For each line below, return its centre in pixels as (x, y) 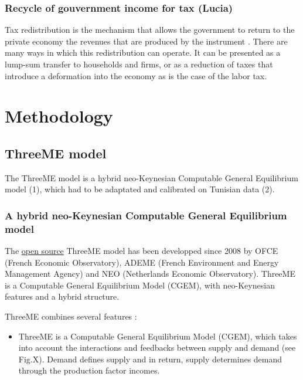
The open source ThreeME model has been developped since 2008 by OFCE (142, 251)
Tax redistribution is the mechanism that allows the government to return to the (150, 30)
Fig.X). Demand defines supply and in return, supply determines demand (150, 359)
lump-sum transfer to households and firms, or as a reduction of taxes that (139, 64)
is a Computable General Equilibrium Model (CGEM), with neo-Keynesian (140, 285)
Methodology (59, 116)
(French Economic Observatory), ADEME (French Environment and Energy (142, 262)
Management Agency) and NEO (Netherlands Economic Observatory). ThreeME (150, 274)
